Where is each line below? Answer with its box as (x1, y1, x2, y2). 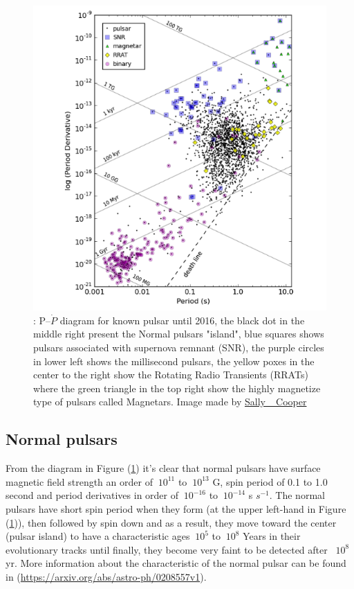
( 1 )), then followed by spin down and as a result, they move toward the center (6, 515, 337, 529)
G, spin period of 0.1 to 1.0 (212, 474, 328, 489)
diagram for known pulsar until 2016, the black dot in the (59, 313, 305, 327)
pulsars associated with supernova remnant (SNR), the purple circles (33, 340, 324, 355)
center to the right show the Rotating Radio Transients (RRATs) (33, 367, 308, 382)
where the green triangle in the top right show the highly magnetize (33, 380, 321, 395)
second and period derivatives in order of (6, 488, 178, 502)
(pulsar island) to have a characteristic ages (6, 529, 190, 543)
